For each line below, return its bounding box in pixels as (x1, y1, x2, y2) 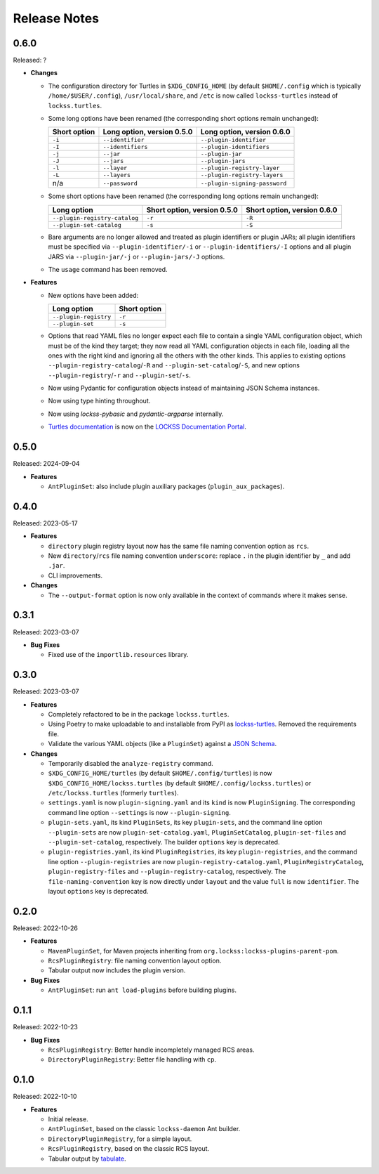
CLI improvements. (48, 571, 103, 580)
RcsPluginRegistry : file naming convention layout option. (48, 956, 222, 965)
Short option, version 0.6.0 (246, 204, 338, 214)
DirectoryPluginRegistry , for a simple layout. (48, 1135, 192, 1143)
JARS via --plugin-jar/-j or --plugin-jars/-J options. (48, 252, 225, 261)
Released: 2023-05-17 (13, 518, 78, 527)
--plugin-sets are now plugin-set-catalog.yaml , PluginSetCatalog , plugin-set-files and (48, 828, 347, 836)
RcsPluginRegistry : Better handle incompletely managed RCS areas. (48, 1045, 255, 1054)
